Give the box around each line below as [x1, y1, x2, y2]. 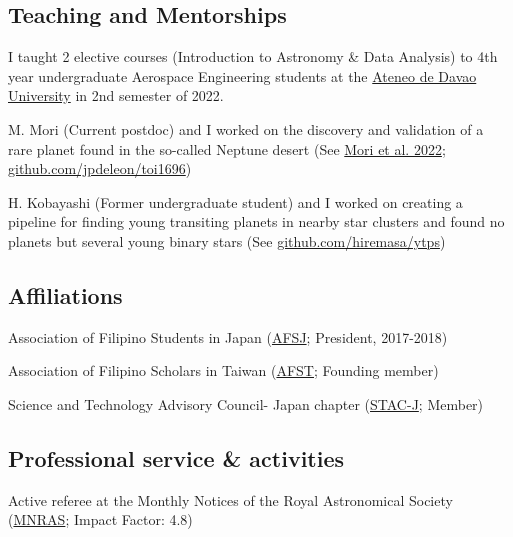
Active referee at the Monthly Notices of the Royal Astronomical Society [8, 489, 453, 510]
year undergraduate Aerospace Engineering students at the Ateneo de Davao [8, 65, 477, 86]
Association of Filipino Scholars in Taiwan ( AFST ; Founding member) [8, 360, 439, 381]
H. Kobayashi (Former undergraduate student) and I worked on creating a [8, 191, 463, 212]
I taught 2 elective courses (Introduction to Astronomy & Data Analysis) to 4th [8, 46, 498, 67]
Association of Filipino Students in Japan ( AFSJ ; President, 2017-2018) [8, 326, 448, 347]
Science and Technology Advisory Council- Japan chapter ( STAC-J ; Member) [8, 393, 484, 414]
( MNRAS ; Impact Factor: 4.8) [8, 509, 193, 530]
